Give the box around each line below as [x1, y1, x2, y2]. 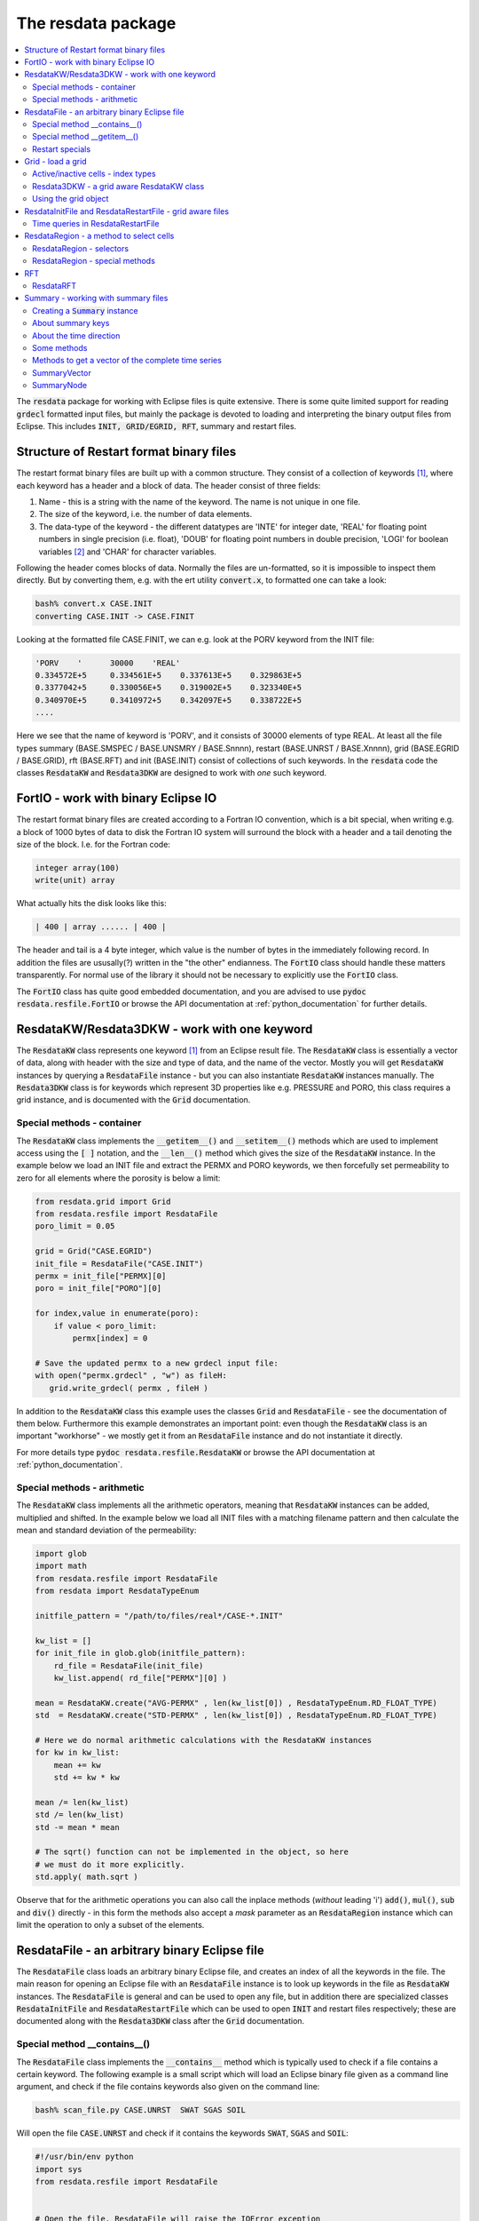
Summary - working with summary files [24, 293, 169, 304]
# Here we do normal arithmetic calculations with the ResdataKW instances [35, 1735, 373, 1745]
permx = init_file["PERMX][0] [35, 1271, 167, 1281]
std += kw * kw [53, 1772, 120, 1783]
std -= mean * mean [35, 1822, 120, 1832]
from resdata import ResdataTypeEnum [35, 1586, 200, 1596]
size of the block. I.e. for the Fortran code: [16, 840, 170, 850]
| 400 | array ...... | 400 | [35, 922, 167, 932]
